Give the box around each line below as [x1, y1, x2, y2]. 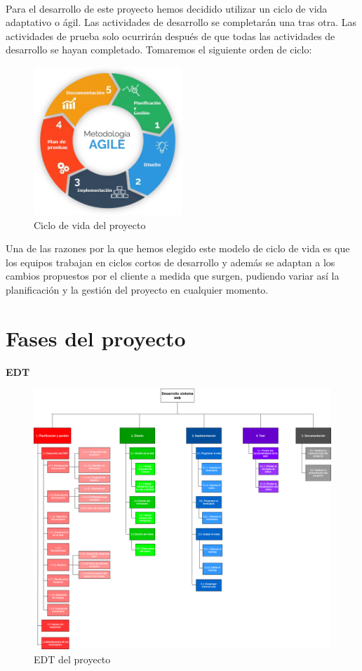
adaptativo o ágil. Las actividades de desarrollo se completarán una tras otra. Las [6, 15, 356, 30]
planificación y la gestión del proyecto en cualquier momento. [6, 282, 269, 297]
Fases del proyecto [6, 323, 186, 352]
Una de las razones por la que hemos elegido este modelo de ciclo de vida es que [6, 241, 350, 256]
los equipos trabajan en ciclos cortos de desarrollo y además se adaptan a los [6, 254, 335, 269]
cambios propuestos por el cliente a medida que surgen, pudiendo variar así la [6, 268, 340, 283]
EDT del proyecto [34, 651, 111, 666]
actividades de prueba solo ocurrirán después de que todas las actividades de [6, 28, 335, 43]
